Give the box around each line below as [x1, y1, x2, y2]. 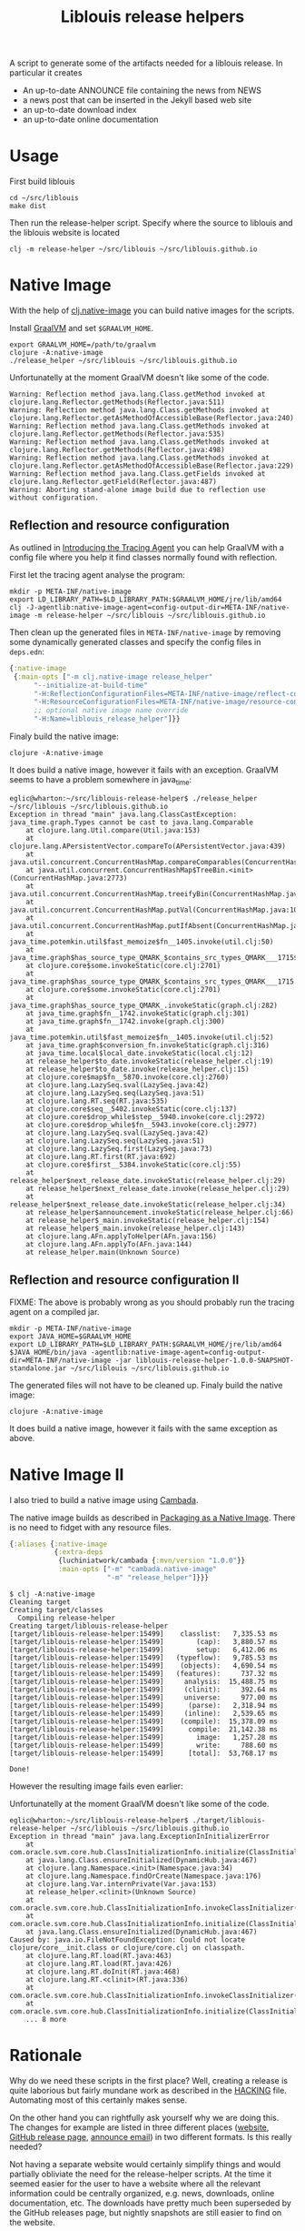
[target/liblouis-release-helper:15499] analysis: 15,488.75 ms [9, 1677, 279, 1686]
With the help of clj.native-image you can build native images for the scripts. [9, 305, 295, 316]
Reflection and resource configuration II [9, 1272, 240, 1288]
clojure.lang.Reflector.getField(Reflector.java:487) [9, 478, 218, 487]
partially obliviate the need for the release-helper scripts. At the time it [9, 2168, 272, 2179]
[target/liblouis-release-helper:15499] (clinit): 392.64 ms [9, 1685, 279, 1694]
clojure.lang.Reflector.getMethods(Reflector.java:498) [9, 446, 225, 455]
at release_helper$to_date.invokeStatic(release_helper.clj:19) [25, 1056, 274, 1065]
